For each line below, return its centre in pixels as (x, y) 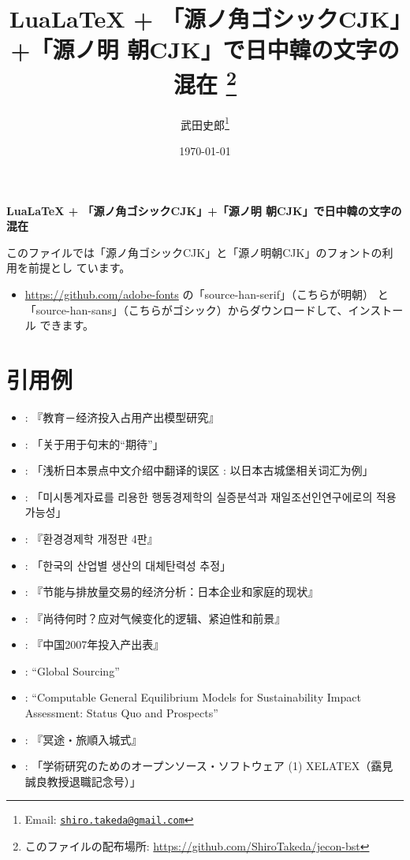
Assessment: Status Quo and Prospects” (121, 713)
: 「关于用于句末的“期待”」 (94, 443)
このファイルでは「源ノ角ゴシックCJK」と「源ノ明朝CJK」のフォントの (194, 252)
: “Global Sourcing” (72, 670)
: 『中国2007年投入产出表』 (95, 644)
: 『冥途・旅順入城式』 (84, 739)
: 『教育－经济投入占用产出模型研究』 (122, 417)
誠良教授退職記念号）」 (83, 781)
